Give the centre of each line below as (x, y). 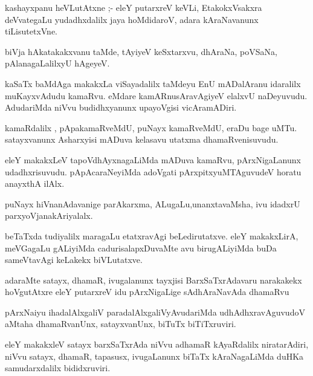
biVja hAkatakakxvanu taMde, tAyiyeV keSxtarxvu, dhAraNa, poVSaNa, (141, 51)
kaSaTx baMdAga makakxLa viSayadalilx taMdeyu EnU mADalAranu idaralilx (153, 83)
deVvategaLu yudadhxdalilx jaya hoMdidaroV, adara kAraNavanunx (132, 19)
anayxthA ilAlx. (35, 183)
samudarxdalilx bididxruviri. (58, 368)
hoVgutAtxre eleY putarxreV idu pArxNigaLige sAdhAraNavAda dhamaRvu (147, 292)
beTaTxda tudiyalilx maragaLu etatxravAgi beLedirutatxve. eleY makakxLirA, (152, 235)
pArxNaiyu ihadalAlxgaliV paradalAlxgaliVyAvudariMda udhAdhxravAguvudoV (155, 312)
